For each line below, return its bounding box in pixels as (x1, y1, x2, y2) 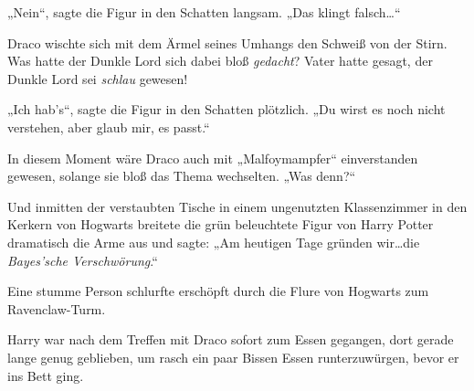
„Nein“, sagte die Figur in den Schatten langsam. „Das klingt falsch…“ (7, 3, 401, 21)
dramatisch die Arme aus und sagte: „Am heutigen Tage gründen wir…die (7, 232, 420, 251)
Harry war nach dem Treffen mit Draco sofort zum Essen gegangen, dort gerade (7, 330, 454, 349)
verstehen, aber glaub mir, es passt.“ (7, 117, 210, 136)
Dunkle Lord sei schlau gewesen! (7, 69, 188, 88)
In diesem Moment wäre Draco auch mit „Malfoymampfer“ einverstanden (7, 148, 418, 167)
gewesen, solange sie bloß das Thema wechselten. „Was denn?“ (7, 166, 356, 185)
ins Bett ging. (7, 365, 84, 385)
